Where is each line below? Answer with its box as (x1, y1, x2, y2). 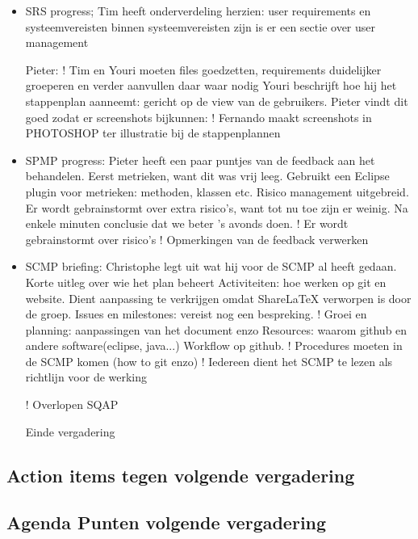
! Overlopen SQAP (25, 396, 119, 413)
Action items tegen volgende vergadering (6, 462, 355, 487)
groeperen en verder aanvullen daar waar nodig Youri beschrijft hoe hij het (25, 77, 397, 94)
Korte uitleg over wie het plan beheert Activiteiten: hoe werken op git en (25, 273, 387, 290)
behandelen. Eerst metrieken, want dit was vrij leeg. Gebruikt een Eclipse (25, 167, 390, 184)
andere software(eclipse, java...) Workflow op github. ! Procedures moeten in (25, 337, 403, 354)
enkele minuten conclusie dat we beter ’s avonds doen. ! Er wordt (25, 215, 349, 232)
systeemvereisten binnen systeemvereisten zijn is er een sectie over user (25, 18, 376, 35)
